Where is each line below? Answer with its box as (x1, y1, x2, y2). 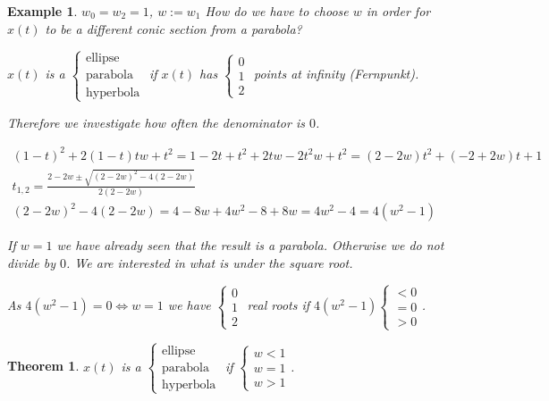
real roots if (247, 296, 310, 314)
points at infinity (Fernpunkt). (253, 64, 419, 83)
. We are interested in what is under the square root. (66, 254, 353, 272)
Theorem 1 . (7, 356, 80, 375)
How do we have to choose (205, 2, 349, 20)
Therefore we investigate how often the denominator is (7, 113, 305, 131)
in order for (366, 2, 431, 20)
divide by (7, 254, 56, 272)
